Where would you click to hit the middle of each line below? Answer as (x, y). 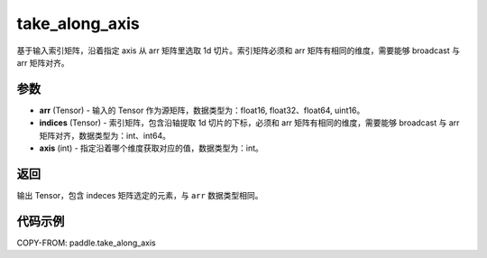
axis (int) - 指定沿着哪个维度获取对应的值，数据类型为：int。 (151, 148)
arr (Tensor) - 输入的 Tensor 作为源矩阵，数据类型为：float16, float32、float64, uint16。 (202, 110)
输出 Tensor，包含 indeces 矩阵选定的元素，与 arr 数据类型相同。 (140, 195)
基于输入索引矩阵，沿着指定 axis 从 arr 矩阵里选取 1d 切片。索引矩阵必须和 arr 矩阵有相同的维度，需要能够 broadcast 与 (238, 51)
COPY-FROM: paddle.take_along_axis (87, 243)
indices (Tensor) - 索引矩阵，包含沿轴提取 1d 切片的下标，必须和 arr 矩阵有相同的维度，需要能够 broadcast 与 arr (249, 123)
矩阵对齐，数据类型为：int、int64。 (105, 135)
